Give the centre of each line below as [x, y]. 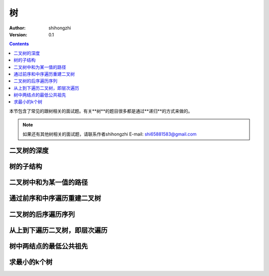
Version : [18, 34]
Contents [19, 44]
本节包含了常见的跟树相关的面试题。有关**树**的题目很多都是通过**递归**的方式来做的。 [101, 111]
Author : [17, 28]
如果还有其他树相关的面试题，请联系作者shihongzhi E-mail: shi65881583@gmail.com [110, 134]
